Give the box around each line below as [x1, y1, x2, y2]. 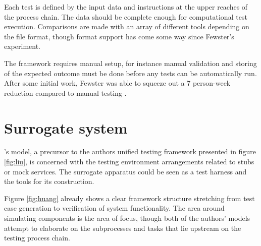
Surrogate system [4, 117, 128, 138]
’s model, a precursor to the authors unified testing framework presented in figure [4, 146, 256, 157]
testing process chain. [4, 232, 70, 243]
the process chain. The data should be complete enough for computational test [4, 11, 247, 22]
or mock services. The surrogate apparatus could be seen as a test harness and [4, 166, 247, 176]
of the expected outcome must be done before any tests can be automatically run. [4, 68, 257, 78]
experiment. [4, 41, 40, 51]
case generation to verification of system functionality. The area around [4, 203, 225, 213]
